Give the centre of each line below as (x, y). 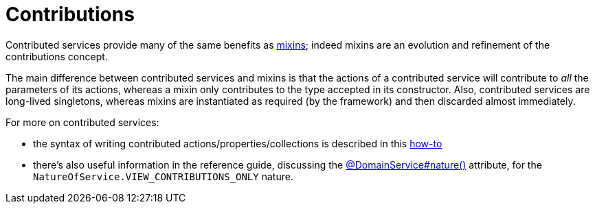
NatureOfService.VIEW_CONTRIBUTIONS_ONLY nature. (163, 176)
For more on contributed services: (82, 122)
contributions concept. (57, 56)
